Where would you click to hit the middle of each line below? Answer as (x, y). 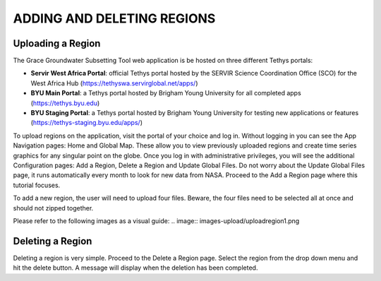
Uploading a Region (57, 43)
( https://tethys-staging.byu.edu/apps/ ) (86, 123)
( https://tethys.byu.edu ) (65, 103)
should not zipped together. (53, 208)
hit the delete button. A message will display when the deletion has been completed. (135, 268)
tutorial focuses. (37, 185)
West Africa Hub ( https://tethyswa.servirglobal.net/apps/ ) (114, 83)
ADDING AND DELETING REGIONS (114, 18)
